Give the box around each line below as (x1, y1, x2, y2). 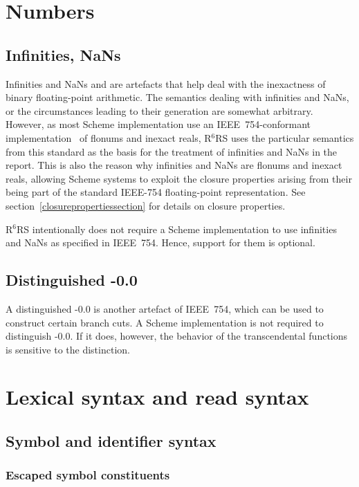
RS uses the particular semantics (215, 130, 354, 145)
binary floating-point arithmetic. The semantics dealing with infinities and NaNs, (6, 90, 349, 104)
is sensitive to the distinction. (6, 342, 130, 356)
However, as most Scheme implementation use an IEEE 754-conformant (6, 117, 311, 131)
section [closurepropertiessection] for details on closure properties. (6, 198, 286, 212)
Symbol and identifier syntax (6, 430, 217, 452)
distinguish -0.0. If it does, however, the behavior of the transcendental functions (6, 329, 348, 343)
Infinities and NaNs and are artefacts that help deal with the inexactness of (6, 76, 326, 91)
